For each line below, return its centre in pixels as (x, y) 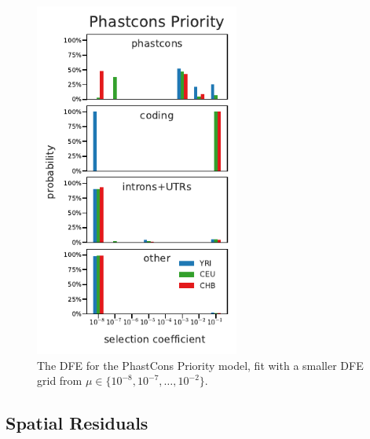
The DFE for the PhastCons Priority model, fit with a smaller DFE (200, 365)
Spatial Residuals (77, 423)
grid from (60, 380)
